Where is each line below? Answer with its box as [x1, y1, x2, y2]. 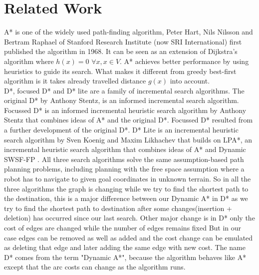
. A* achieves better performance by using [120, 55, 249, 66]
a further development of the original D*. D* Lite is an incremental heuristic [4, 124, 239, 135]
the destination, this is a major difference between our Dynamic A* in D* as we [4, 193, 248, 203]
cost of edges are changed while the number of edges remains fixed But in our [4, 222, 242, 232]
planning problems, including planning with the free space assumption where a [4, 163, 245, 174]
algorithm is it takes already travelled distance [4, 75, 146, 86]
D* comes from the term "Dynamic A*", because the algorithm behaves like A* [4, 251, 247, 262]
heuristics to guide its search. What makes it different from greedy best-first [4, 65, 237, 76]
